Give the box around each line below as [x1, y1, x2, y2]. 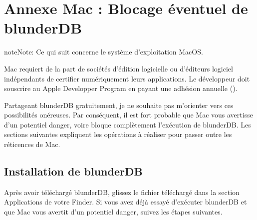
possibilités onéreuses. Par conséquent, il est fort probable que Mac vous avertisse [4, 109, 253, 120]
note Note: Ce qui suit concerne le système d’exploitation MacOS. [4, 46, 203, 57]
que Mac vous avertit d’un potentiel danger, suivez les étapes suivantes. [4, 206, 223, 217]
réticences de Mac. [4, 139, 60, 149]
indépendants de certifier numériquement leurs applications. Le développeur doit [4, 73, 250, 83]
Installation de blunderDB [4, 163, 143, 179]
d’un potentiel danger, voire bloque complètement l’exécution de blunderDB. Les [4, 119, 251, 129]
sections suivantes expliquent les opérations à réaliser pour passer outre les [4, 129, 232, 139]
